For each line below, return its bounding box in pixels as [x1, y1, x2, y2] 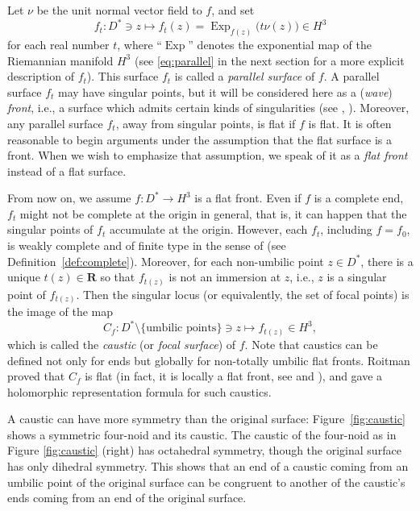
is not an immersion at [168, 268, 281, 285]
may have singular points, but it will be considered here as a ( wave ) [58, 83, 393, 100]
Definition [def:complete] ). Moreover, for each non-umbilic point [7, 252, 324, 269]
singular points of [7, 221, 94, 238]
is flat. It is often [308, 114, 392, 131]
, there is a [360, 252, 414, 269]
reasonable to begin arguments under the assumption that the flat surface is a [7, 131, 393, 147]
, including [320, 221, 372, 238]
